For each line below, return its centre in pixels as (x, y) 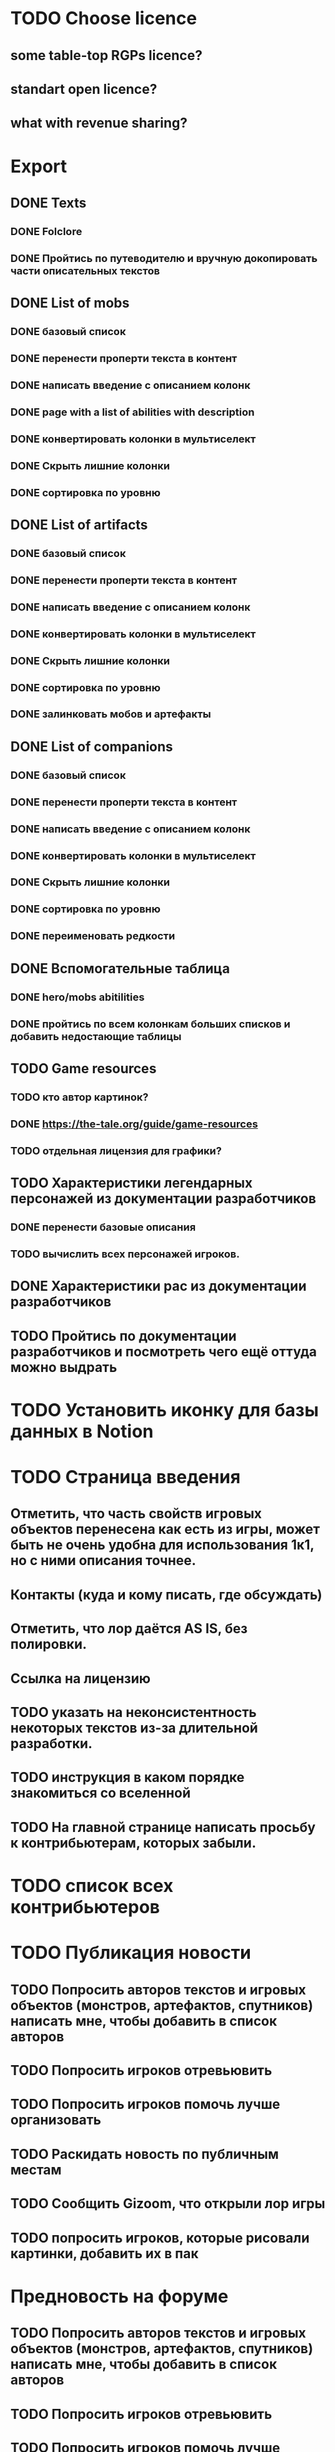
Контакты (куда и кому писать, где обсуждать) (166, 1594)
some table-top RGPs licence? (106, 55)
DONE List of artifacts (79, 525)
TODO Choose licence (104, 18)
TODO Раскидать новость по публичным (144, 2153)
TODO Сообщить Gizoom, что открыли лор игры (168, 2203)
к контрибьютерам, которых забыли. (133, 1842)
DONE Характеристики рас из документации (158, 1286)
